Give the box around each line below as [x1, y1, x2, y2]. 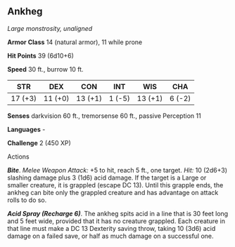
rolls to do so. [7, 196, 47, 204]
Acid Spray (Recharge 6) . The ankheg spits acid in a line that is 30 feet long [7, 209, 229, 218]
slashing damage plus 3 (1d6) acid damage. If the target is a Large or [7, 173, 207, 182]
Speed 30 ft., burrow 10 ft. [7, 65, 84, 73]
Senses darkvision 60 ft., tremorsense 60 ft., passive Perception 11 [7, 112, 202, 120]
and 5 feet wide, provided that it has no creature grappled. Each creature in [7, 217, 225, 225]
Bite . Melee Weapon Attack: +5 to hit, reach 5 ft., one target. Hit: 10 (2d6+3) [7, 166, 227, 174]
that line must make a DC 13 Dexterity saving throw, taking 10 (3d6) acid [7, 224, 216, 232]
